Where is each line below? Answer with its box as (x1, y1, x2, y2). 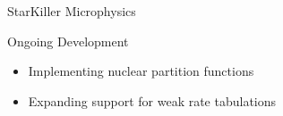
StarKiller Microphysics (7, 2, 136, 20)
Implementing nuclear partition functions (28, 62, 254, 80)
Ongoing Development (7, 31, 129, 50)
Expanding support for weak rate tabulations (28, 91, 277, 110)
